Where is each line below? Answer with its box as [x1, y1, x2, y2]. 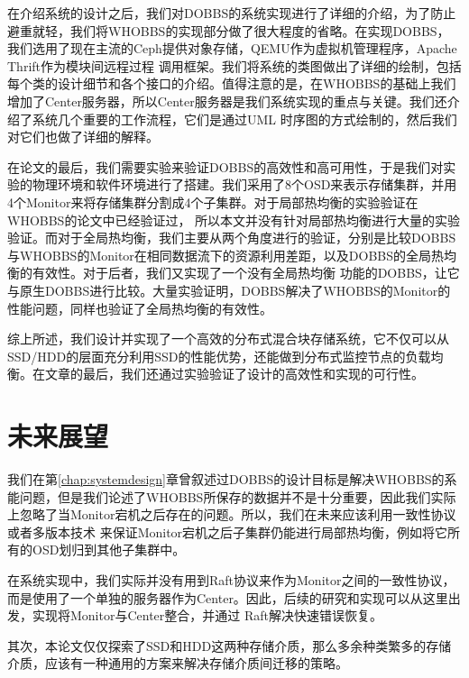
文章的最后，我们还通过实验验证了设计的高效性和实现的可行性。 [44, 364, 424, 383]
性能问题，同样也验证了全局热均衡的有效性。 [7, 298, 272, 317]
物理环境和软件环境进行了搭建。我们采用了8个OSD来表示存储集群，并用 [32, 175, 457, 194]
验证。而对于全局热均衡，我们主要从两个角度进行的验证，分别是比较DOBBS [7, 228, 456, 247]
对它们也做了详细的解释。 [7, 127, 159, 146]
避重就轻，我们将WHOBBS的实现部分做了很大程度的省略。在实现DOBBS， [7, 21, 450, 40]
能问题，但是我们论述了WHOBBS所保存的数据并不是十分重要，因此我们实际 [7, 487, 456, 506]
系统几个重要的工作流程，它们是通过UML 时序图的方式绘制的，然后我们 [32, 109, 457, 128]
